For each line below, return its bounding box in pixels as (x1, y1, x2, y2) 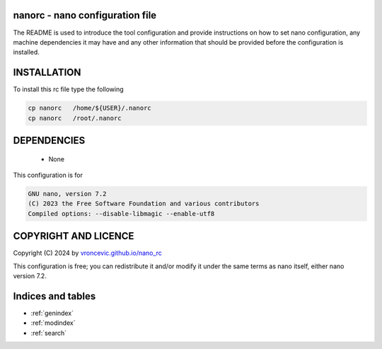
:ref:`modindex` (30, 319, 76, 327)
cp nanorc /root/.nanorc (28, 114, 122, 122)
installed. (13, 48, 40, 57)
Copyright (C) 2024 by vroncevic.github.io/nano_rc (13, 248, 163, 258)
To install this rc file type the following (13, 85, 124, 93)
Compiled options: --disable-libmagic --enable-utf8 (28, 210, 215, 217)
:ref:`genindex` (30, 309, 74, 317)
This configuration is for (13, 171, 83, 179)
